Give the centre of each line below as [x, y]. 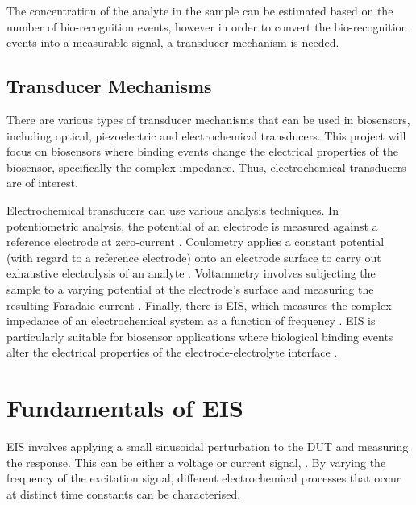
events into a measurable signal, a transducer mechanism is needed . [173, 42]
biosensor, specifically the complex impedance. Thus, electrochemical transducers [206, 167]
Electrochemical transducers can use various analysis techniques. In [173, 209]
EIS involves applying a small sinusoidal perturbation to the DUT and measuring [208, 447]
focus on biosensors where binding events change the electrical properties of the [202, 151]
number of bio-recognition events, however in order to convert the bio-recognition [207, 26]
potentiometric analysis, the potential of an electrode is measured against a [192, 225]
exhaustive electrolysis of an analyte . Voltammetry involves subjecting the [191, 273]
